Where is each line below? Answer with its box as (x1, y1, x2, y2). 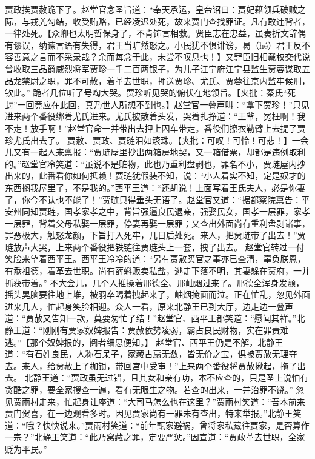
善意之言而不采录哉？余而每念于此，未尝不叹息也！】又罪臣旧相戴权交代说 (13, 50, 310, 63)
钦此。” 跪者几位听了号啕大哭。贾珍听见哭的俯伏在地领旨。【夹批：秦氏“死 (5, 86, 296, 99)
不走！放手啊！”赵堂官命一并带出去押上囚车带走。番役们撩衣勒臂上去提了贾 (5, 121, 306, 134)
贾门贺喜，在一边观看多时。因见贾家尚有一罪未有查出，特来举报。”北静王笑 (5, 407, 302, 420)
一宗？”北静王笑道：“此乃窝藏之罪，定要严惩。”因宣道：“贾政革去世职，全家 (5, 431, 305, 443)
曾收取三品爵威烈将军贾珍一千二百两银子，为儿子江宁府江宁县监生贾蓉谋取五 (5, 62, 310, 75)
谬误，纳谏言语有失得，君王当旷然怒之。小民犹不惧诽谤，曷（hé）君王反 (13, 38, 302, 51)
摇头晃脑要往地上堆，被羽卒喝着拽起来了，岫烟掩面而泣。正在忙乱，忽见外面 (5, 288, 310, 301)
